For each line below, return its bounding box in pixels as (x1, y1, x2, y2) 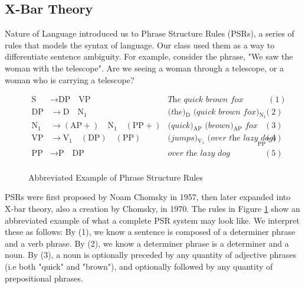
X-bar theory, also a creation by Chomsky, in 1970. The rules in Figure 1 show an (5, 202, 300, 215)
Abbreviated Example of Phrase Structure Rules (28, 171, 204, 183)
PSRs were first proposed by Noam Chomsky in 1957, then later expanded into (5, 191, 291, 203)
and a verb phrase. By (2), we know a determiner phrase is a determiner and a (5, 237, 289, 249)
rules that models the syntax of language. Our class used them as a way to (5, 38, 275, 51)
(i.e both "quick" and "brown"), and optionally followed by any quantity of (5, 260, 273, 273)
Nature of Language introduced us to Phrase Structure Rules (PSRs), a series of (5, 27, 294, 40)
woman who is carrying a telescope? (5, 73, 135, 86)
